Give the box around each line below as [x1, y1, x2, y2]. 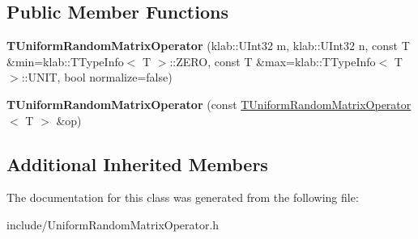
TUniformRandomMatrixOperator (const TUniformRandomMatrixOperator [6, 95, 412, 112]
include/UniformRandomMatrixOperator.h [6, 216, 220, 233]
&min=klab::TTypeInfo [6, 52, 124, 69]
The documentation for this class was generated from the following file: [6, 189, 359, 206]
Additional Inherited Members [6, 151, 268, 176]
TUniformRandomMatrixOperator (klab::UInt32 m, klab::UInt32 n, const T [6, 37, 410, 54]
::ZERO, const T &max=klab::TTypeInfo [169, 52, 376, 69]
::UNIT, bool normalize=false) [21, 69, 173, 86]
